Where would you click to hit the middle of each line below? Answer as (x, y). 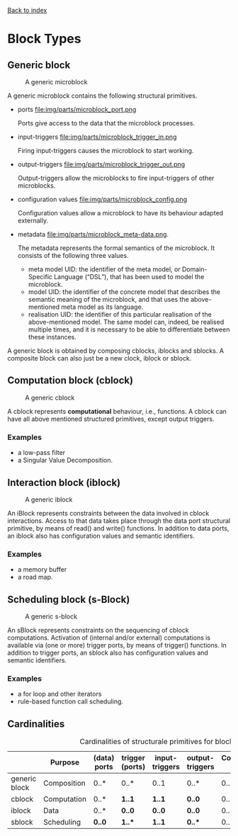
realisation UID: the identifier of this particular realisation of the (120, 314)
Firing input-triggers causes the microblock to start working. (106, 151)
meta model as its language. (102, 307)
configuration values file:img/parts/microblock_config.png (102, 199)
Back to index (27, 10)
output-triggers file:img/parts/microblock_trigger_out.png (101, 164)
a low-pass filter (41, 453)
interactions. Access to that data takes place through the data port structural (119, 521)
